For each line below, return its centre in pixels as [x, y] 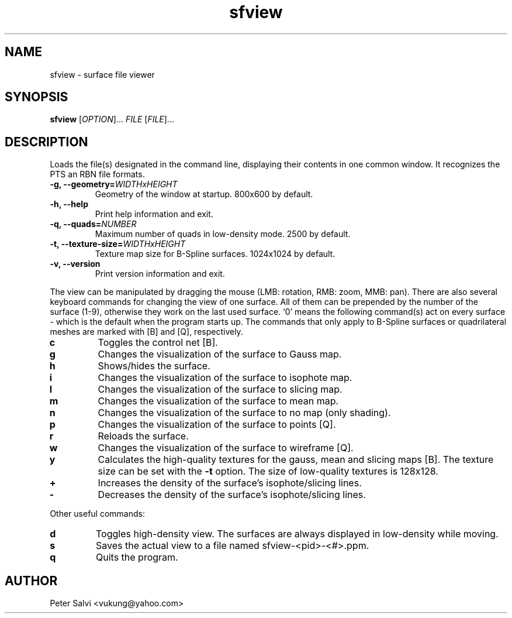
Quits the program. [137, 557]
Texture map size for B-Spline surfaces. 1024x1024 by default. [215, 254]
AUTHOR [31, 581]
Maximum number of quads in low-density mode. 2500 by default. [223, 234]
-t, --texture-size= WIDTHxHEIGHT [118, 244]
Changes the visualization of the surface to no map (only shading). [244, 413]
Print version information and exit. [160, 274]
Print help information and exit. [154, 214]
